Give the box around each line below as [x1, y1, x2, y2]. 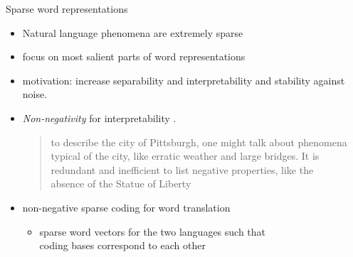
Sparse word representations [6, 1, 128, 16]
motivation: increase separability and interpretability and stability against [22, 72, 345, 87]
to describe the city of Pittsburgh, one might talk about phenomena [51, 134, 347, 149]
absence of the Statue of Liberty [51, 176, 191, 191]
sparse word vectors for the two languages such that [39, 224, 266, 239]
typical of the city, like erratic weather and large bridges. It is [51, 148, 320, 163]
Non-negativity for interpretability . [22, 110, 176, 125]
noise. [22, 87, 48, 102]
